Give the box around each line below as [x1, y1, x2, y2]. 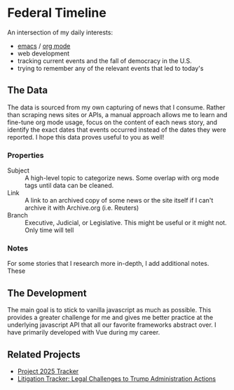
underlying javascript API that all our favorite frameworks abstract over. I [7, 321, 216, 329]
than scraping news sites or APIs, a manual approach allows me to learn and [7, 110, 228, 119]
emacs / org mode [17, 41, 71, 50]
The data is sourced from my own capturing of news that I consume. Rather [7, 103, 226, 112]
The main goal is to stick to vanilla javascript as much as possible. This [7, 306, 212, 314]
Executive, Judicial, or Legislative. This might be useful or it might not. [25, 219, 227, 227]
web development [17, 49, 70, 58]
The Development [7, 287, 87, 299]
